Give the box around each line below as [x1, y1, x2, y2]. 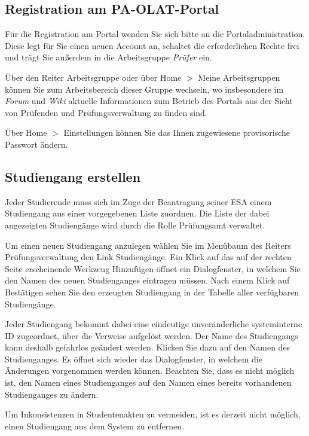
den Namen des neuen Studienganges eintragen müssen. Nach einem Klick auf [5, 274, 290, 286]
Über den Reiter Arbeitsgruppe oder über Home [5, 71, 182, 83]
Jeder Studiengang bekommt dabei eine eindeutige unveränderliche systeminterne [5, 318, 302, 330]
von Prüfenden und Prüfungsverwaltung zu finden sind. [5, 106, 207, 118]
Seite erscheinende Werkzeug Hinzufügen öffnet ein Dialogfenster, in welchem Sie [5, 262, 301, 275]
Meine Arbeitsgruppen [198, 71, 280, 83]
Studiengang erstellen [5, 167, 141, 185]
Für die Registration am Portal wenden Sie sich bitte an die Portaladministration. [5, 28, 305, 40]
